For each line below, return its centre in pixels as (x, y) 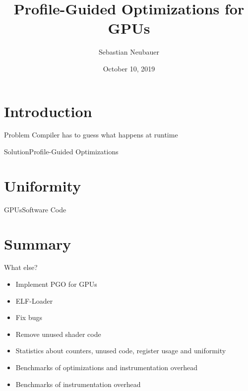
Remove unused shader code (58, 334)
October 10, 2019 (129, 68)
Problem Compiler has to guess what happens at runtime (91, 135)
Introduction (48, 111)
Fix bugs (29, 317)
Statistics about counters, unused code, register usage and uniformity (121, 351)
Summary (38, 243)
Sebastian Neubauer (129, 52)
